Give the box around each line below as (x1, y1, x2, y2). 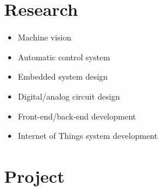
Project (4, 163, 65, 187)
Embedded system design (17, 70, 108, 83)
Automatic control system (17, 50, 110, 63)
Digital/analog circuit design (17, 90, 120, 102)
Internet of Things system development (17, 129, 158, 142)
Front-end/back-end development (17, 110, 136, 122)
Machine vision (17, 31, 72, 43)
